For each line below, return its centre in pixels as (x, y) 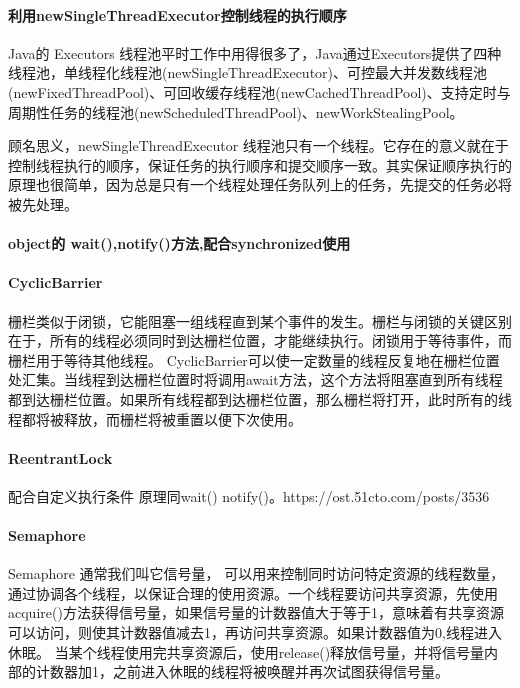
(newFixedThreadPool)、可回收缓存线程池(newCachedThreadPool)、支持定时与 (259, 91)
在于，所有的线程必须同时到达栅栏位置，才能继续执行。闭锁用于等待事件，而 (260, 340)
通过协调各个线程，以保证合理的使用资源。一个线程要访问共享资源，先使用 (253, 592)
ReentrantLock (60, 457)
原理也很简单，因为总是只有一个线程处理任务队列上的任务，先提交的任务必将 (260, 184)
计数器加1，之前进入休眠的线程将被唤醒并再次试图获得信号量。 (242, 671)
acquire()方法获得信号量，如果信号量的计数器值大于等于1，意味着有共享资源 (256, 612)
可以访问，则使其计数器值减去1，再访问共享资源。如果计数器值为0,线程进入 (255, 632)
